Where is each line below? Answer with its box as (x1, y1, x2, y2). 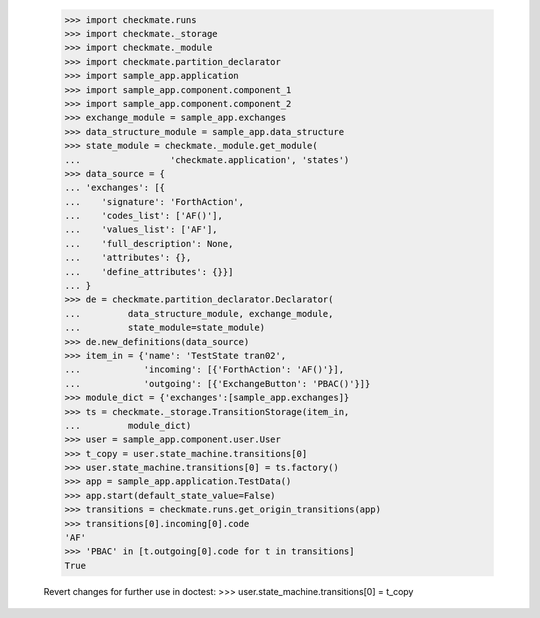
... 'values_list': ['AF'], (64, 224, 219, 235)
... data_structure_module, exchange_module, (64, 308, 334, 319)
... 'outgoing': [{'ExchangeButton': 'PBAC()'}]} (64, 378, 371, 389)
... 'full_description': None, (64, 238, 234, 249)
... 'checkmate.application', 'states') (64, 154, 350, 165)
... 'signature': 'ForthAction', (64, 196, 245, 207)
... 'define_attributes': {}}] (64, 266, 234, 277)
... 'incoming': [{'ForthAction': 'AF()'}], (64, 364, 345, 375)
